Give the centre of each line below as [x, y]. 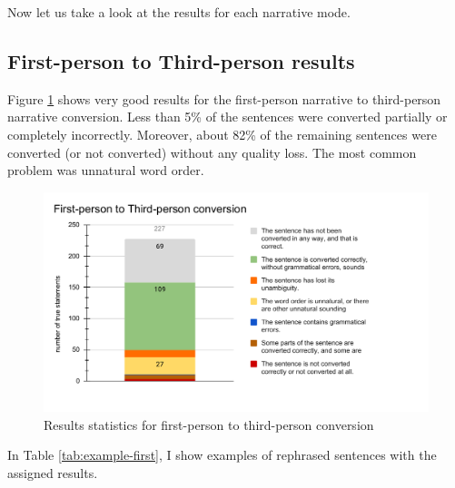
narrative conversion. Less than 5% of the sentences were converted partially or [227, 117]
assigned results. [53, 472]
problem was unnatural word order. [106, 170]
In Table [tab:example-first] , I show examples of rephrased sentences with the [222, 455]
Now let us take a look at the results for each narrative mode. [179, 12]
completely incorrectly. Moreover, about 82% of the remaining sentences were [222, 134]
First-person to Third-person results [181, 60]
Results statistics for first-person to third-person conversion [209, 424]
